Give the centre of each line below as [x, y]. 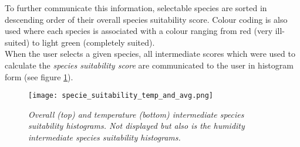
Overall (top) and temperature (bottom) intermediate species [136, 114]
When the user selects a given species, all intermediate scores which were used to [150, 54]
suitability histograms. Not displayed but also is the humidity [136, 126]
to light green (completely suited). [93, 42]
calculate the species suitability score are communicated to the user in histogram [149, 65]
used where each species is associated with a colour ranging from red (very [139, 31]
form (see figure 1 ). [39, 76]
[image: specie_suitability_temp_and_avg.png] [121, 96]
